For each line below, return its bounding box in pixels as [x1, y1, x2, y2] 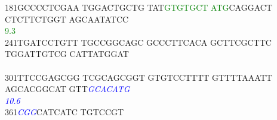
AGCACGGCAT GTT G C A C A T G [5, 83, 130, 95]
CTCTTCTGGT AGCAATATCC [5, 12, 129, 25]
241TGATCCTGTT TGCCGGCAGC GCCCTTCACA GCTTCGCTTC [5, 36, 272, 48]
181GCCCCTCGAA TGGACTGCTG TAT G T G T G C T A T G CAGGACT [5, 1, 273, 13]
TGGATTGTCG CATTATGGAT [5, 48, 129, 60]
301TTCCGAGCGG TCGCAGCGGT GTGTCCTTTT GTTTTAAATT [5, 71, 272, 83]
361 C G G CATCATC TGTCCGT [5, 106, 124, 118]
